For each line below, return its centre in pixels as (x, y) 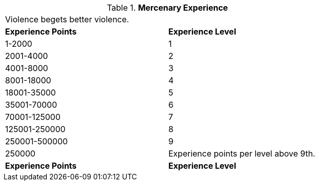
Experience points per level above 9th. (242, 153)
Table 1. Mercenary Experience (167, 8)
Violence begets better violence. (67, 19)
